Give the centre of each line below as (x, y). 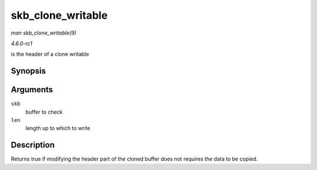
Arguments (32, 90)
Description (33, 145)
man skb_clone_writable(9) (43, 33)
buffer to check (44, 112)
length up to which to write (58, 128)
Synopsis (28, 71)
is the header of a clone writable (50, 54)
